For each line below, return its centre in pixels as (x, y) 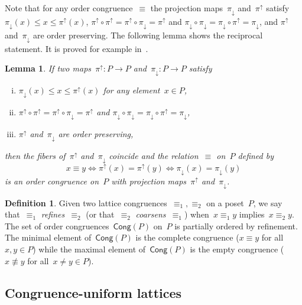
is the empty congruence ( (237, 249)
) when (197, 214)
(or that (100, 214)
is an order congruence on (52, 181)
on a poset (225, 202)
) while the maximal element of (89, 249)
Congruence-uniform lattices (93, 292)
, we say (268, 202)
